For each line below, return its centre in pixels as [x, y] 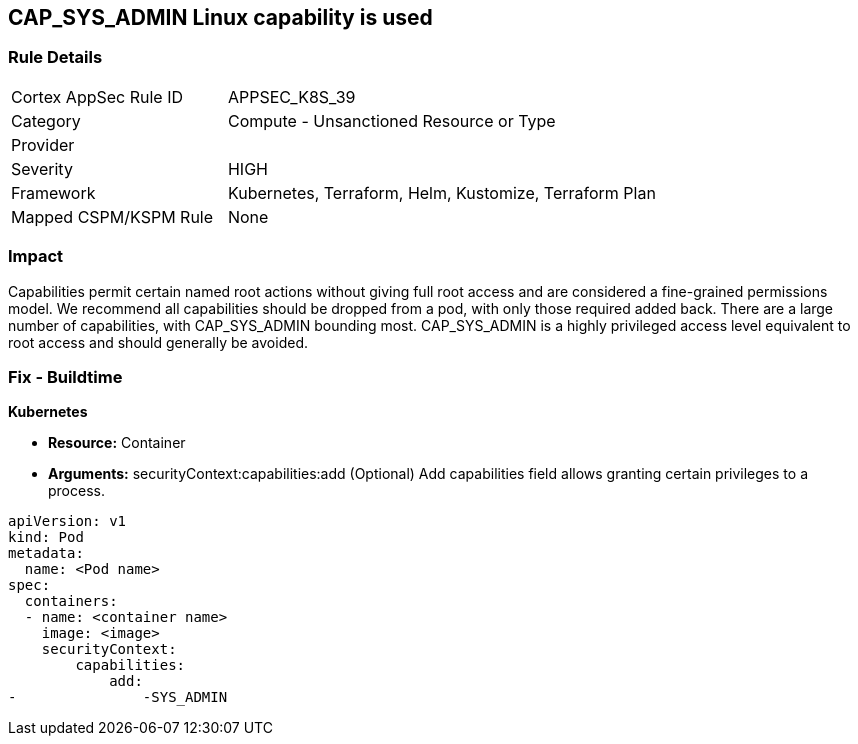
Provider [43, 144]
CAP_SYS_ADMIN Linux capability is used [220, 17]
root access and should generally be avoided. [158, 342]
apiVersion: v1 [67, 521]
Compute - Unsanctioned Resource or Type [391, 120]
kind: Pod [46, 537]
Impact [36, 256]
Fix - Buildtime [65, 376]
